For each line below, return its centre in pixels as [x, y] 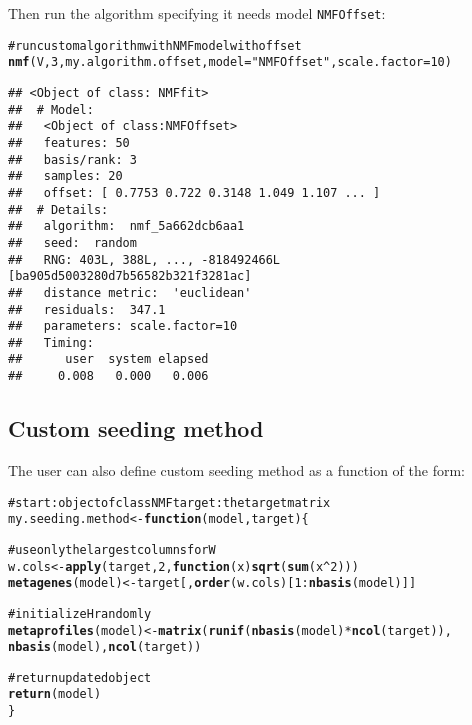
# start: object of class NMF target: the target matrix [169, 502]
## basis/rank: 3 [72, 159]
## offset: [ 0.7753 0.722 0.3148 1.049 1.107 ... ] [194, 192]
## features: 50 [69, 142]
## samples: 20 [65, 176]
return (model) [55, 694]
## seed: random [72, 242]
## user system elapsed [108, 359]
